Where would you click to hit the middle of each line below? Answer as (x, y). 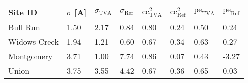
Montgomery (30, 56)
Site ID (23, 12)
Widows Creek (34, 42)
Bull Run (24, 27)
